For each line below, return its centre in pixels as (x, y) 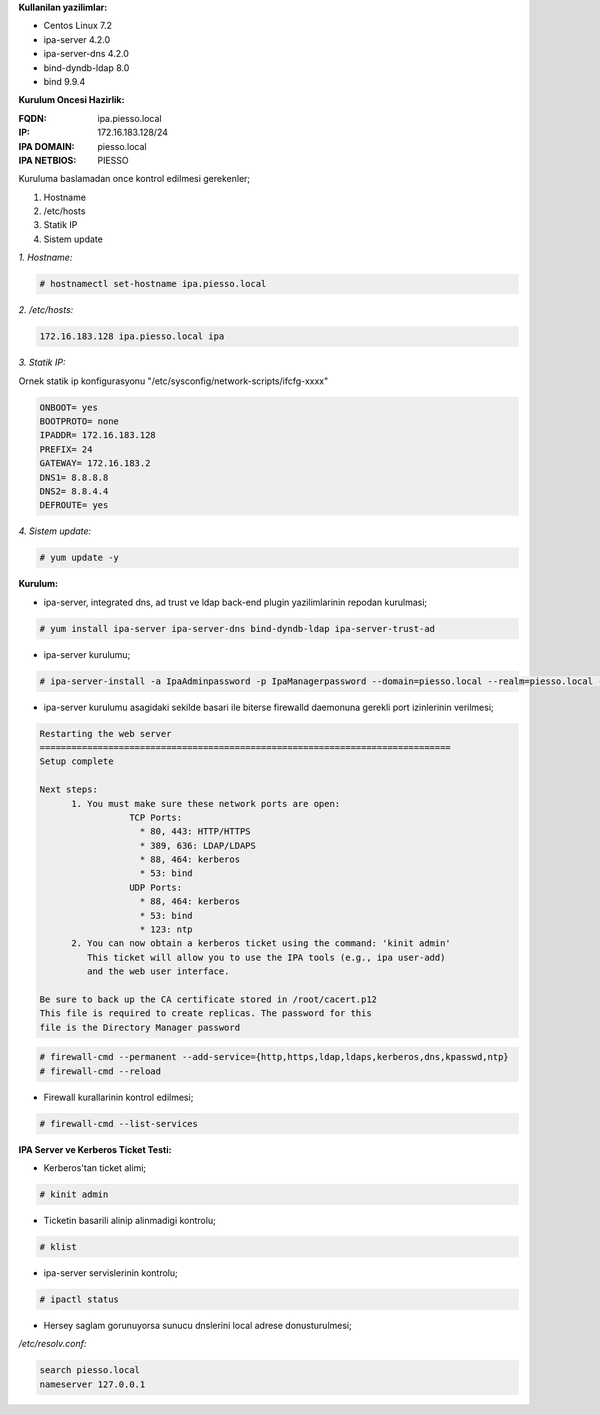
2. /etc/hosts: (46, 310)
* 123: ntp (166, 929)
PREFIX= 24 (66, 449)
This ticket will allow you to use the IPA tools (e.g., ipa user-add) (266, 957)
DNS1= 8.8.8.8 (74, 477)
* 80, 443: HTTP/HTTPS (195, 831)
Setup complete (76, 761)
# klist (58, 1247)
